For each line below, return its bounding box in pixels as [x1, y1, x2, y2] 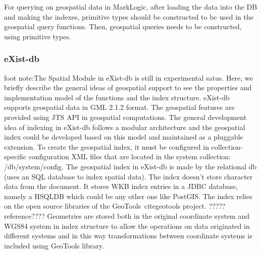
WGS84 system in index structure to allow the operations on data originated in [4, 220, 250, 231]
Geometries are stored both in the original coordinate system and [47, 210, 249, 221]
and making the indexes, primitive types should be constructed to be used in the [4, 11, 253, 22]
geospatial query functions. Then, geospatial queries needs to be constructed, [4, 21, 242, 32]
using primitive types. [4, 31, 71, 41]
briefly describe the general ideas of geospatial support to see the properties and [4, 82, 252, 93]
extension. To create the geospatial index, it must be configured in [4, 141, 209, 152]
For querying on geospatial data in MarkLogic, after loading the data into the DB [4, 2, 257, 12]
